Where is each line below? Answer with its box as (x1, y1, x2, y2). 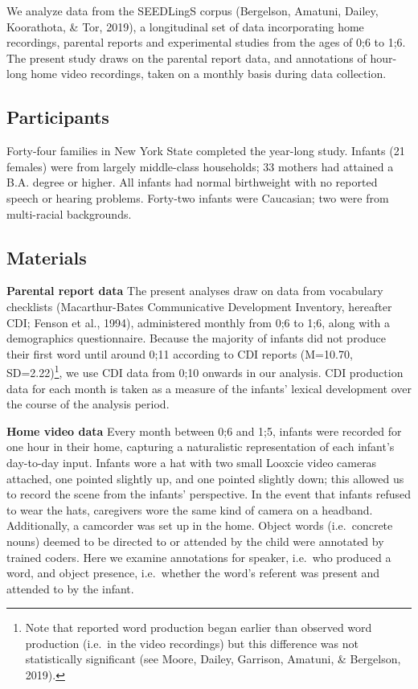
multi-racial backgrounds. (6, 205, 132, 222)
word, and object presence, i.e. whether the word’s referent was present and (6, 564, 380, 581)
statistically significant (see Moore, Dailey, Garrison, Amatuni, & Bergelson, (25, 650, 401, 667)
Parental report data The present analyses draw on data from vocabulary (6, 282, 383, 299)
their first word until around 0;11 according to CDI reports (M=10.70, (6, 345, 353, 362)
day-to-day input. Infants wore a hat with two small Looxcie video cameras (6, 453, 377, 470)
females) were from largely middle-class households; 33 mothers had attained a (6, 158, 394, 174)
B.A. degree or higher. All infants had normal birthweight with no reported (6, 174, 378, 191)
